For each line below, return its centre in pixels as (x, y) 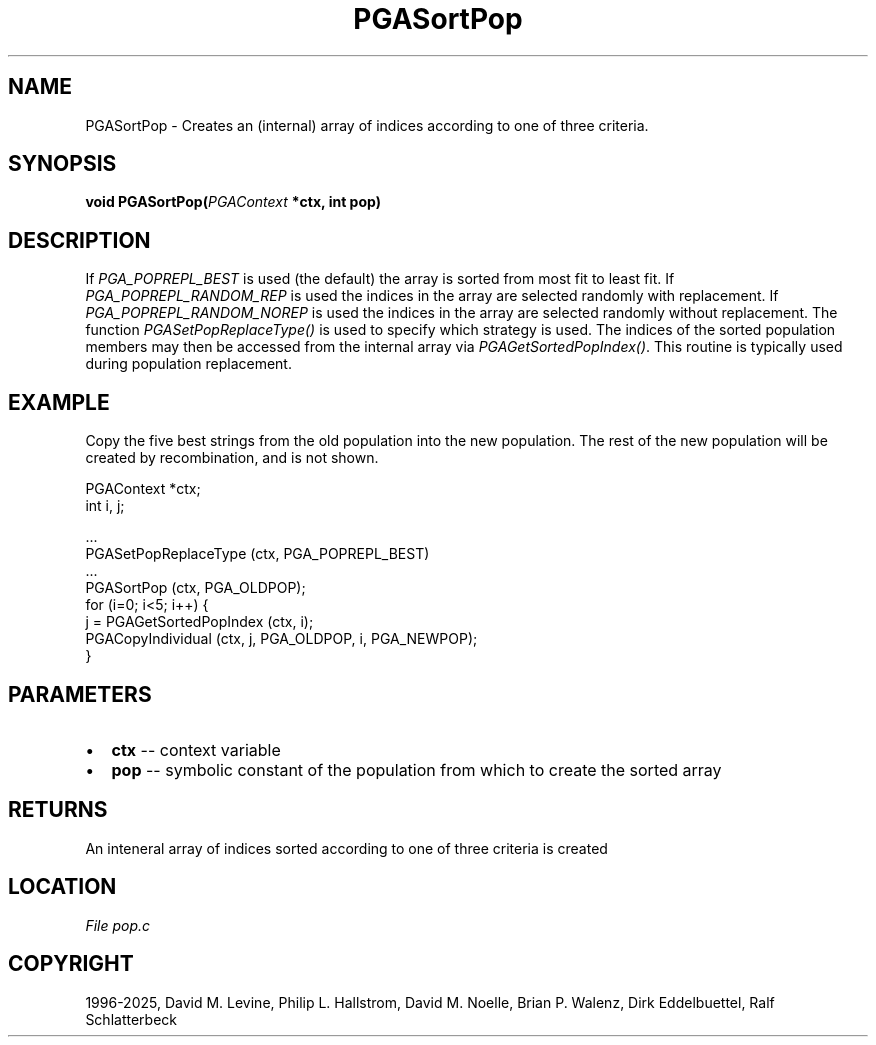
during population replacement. (188, 364)
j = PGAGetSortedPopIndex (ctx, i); (199, 622)
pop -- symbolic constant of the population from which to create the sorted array (416, 769)
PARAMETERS (80, 694)
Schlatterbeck (131, 1019)
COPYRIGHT (71, 964)
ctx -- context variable (196, 749)
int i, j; (105, 506)
